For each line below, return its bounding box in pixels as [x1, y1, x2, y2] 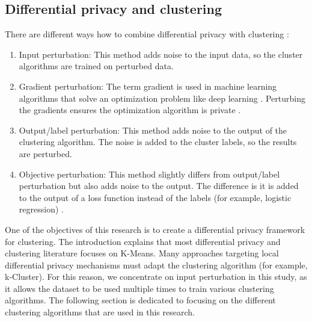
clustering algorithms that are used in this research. [5, 306, 195, 318]
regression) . [19, 203, 64, 215]
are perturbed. [19, 147, 72, 159]
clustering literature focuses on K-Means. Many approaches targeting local [5, 247, 279, 259]
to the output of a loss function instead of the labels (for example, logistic [19, 191, 292, 203]
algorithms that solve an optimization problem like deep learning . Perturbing [19, 91, 305, 104]
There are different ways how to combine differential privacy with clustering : [5, 28, 289, 40]
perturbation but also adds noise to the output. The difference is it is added [19, 179, 299, 192]
